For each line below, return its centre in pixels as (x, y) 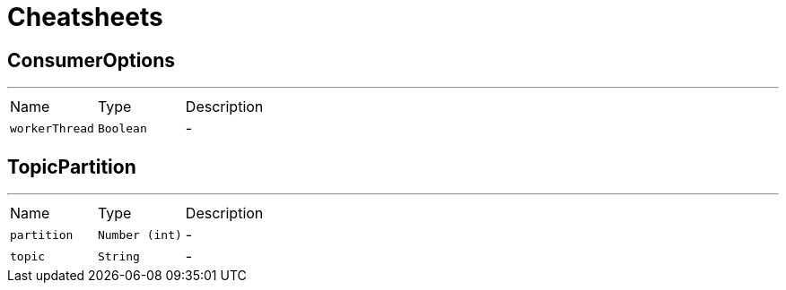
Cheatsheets (85, 17)
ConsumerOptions (92, 60)
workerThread (52, 128)
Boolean (122, 128)
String (118, 256)
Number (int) (140, 235)
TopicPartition (72, 166)
